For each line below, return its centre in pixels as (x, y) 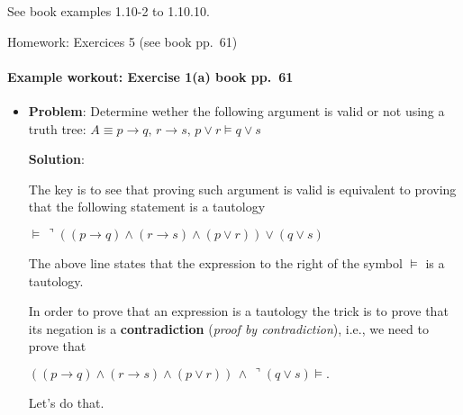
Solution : (56, 159)
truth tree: (57, 128)
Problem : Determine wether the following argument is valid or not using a (236, 110)
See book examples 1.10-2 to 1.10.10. (109, 11)
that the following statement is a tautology (147, 207)
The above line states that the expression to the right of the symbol (215, 262)
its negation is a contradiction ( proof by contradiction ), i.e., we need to (228, 328)
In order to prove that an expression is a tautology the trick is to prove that (238, 311)
